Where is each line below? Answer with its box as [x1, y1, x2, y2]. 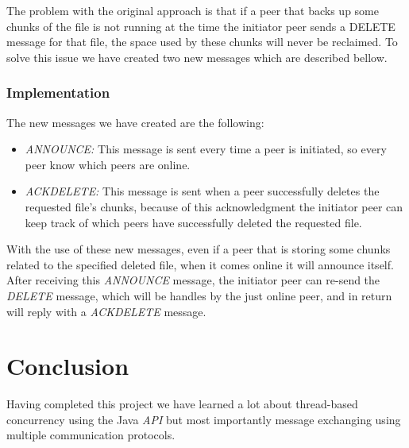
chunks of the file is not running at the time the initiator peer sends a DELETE [6, 17, 395, 34]
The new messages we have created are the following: [6, 114, 264, 130]
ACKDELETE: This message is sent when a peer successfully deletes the [25, 183, 380, 199]
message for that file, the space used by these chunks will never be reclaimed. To [6, 33, 398, 50]
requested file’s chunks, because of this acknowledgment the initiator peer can [25, 198, 403, 214]
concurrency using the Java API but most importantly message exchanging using [6, 411, 401, 427]
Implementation [6, 83, 110, 102]
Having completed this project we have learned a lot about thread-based [6, 396, 358, 412]
